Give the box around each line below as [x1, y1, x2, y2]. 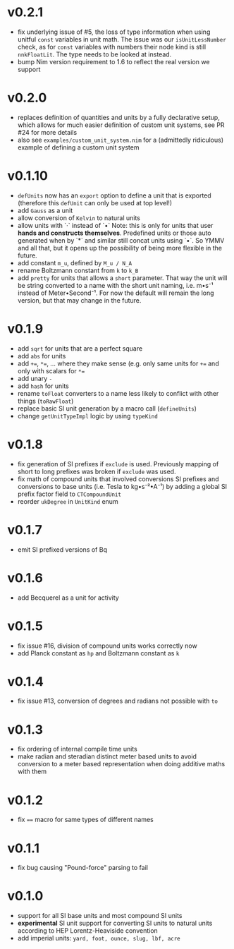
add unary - [17, 374, 53, 382]
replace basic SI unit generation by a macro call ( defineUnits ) [17, 404, 197, 413]
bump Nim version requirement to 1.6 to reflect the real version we [17, 57, 210, 66]
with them [17, 767, 47, 776]
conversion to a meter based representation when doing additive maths [17, 760, 226, 768]
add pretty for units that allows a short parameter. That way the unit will [17, 273, 228, 282]
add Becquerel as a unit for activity [17, 593, 120, 602]
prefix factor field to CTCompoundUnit [17, 490, 122, 498]
